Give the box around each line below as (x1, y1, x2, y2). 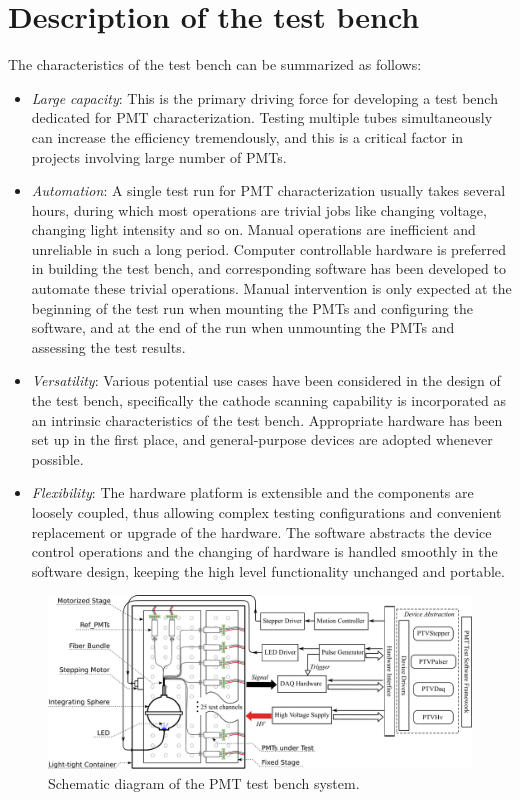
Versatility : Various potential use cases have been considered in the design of (31, 370, 501, 391)
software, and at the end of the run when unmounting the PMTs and (31, 317, 455, 338)
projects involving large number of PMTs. (31, 146, 287, 167)
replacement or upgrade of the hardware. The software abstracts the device (31, 521, 492, 542)
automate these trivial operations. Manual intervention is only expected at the (31, 278, 512, 299)
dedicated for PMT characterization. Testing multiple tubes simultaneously (31, 107, 493, 128)
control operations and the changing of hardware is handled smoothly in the (31, 541, 498, 562)
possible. (31, 448, 84, 469)
